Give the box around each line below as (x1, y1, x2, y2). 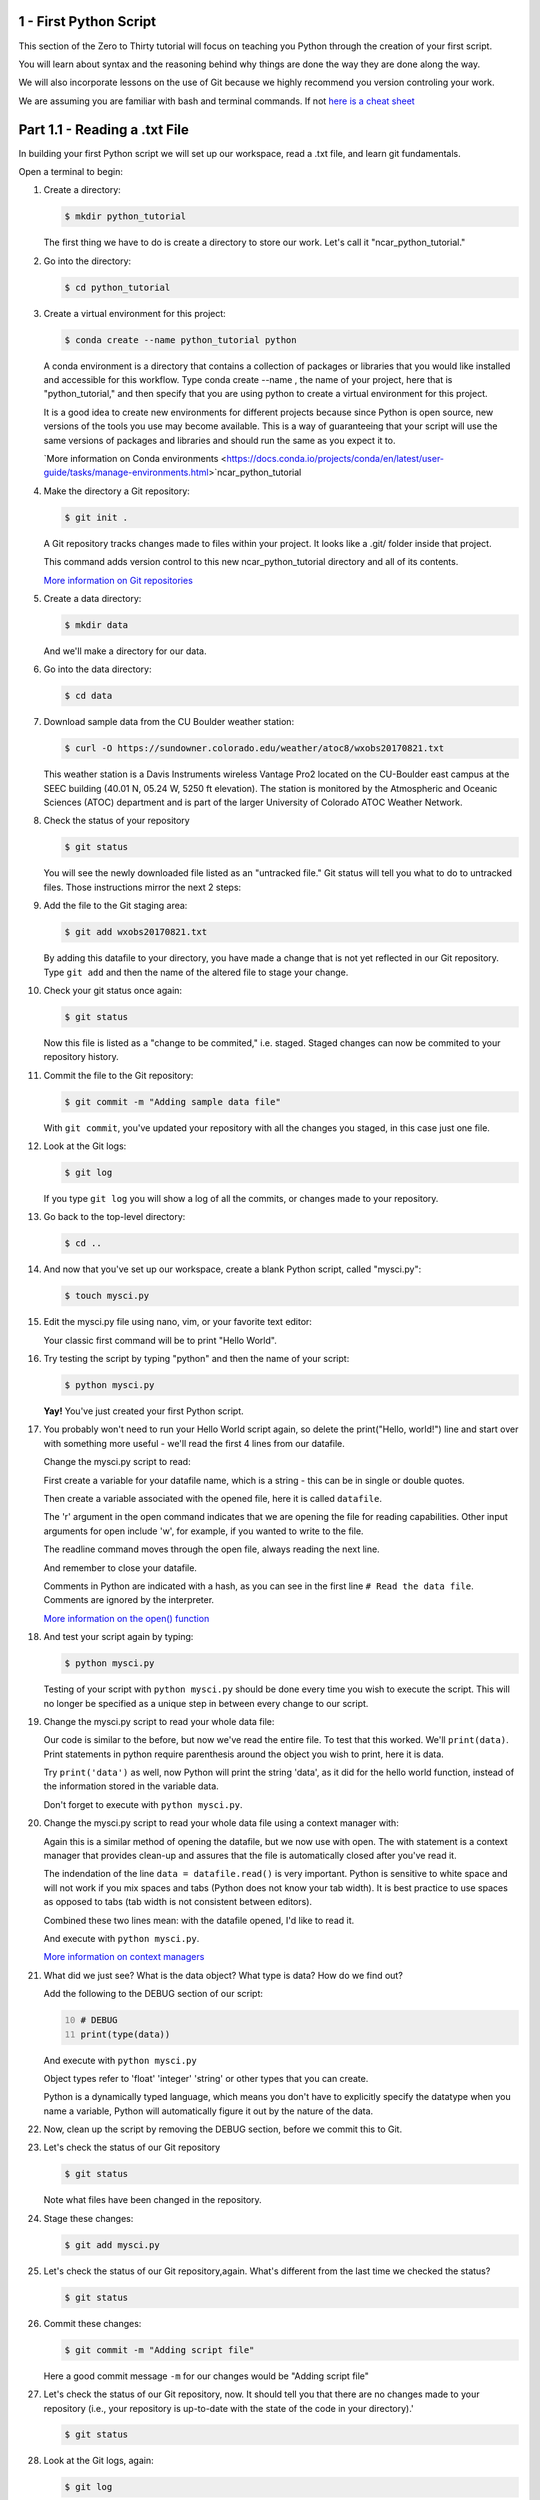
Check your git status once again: (43, 984, 183, 996)
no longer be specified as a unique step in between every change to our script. (43, 1697, 369, 1709)
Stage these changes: (43, 2212, 134, 2224)
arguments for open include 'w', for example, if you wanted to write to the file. (43, 1525, 364, 1537)
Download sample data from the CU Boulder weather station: (43, 716, 295, 728)
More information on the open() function (43, 1612, 210, 1624)
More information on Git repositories (43, 574, 194, 586)
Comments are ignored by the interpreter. (43, 1594, 215, 1606)
